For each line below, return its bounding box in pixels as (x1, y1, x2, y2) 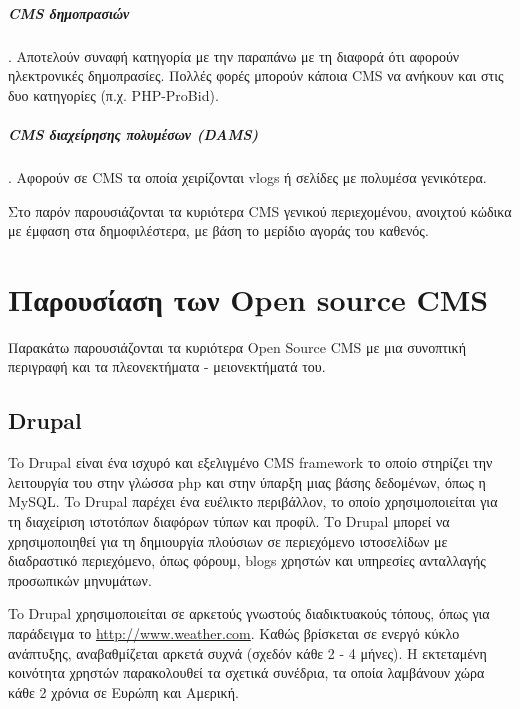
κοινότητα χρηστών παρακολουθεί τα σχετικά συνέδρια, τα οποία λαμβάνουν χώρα (8, 662, 485, 683)
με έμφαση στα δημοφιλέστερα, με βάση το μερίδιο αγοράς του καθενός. (8, 220, 429, 241)
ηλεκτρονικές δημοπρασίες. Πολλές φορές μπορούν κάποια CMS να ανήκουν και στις (8, 65, 504, 86)
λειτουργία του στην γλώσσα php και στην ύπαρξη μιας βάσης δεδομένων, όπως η (8, 471, 486, 492)
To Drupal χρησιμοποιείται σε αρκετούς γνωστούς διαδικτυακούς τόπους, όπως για (8, 603, 490, 624)
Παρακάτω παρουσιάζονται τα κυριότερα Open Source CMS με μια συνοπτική (8, 336, 466, 357)
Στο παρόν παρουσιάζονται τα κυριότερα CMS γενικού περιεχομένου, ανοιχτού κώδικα (8, 200, 512, 221)
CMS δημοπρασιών (8, 2, 130, 23)
